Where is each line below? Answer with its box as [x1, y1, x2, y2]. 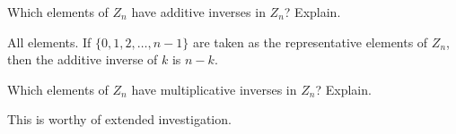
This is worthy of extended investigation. [7, 110, 232, 129]
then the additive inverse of [7, 50, 158, 69]
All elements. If [7, 32, 92, 51]
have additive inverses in [131, 3, 266, 21]
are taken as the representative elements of [192, 32, 428, 51]
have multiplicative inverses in [131, 80, 297, 98]
